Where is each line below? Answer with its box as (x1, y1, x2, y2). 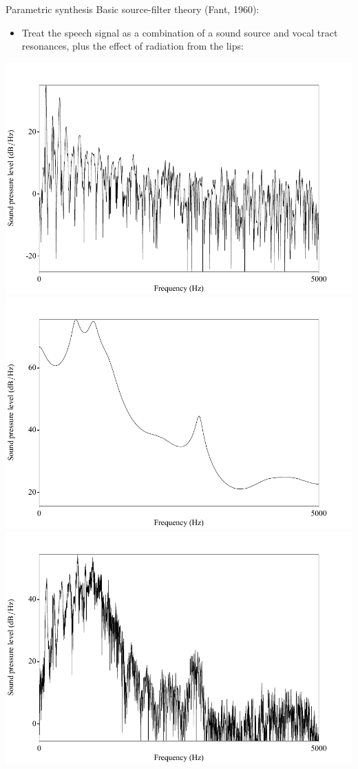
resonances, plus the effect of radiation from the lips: (21, 39, 244, 53)
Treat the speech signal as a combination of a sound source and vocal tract (21, 25, 338, 39)
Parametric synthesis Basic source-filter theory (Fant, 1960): (6, 2, 260, 16)
